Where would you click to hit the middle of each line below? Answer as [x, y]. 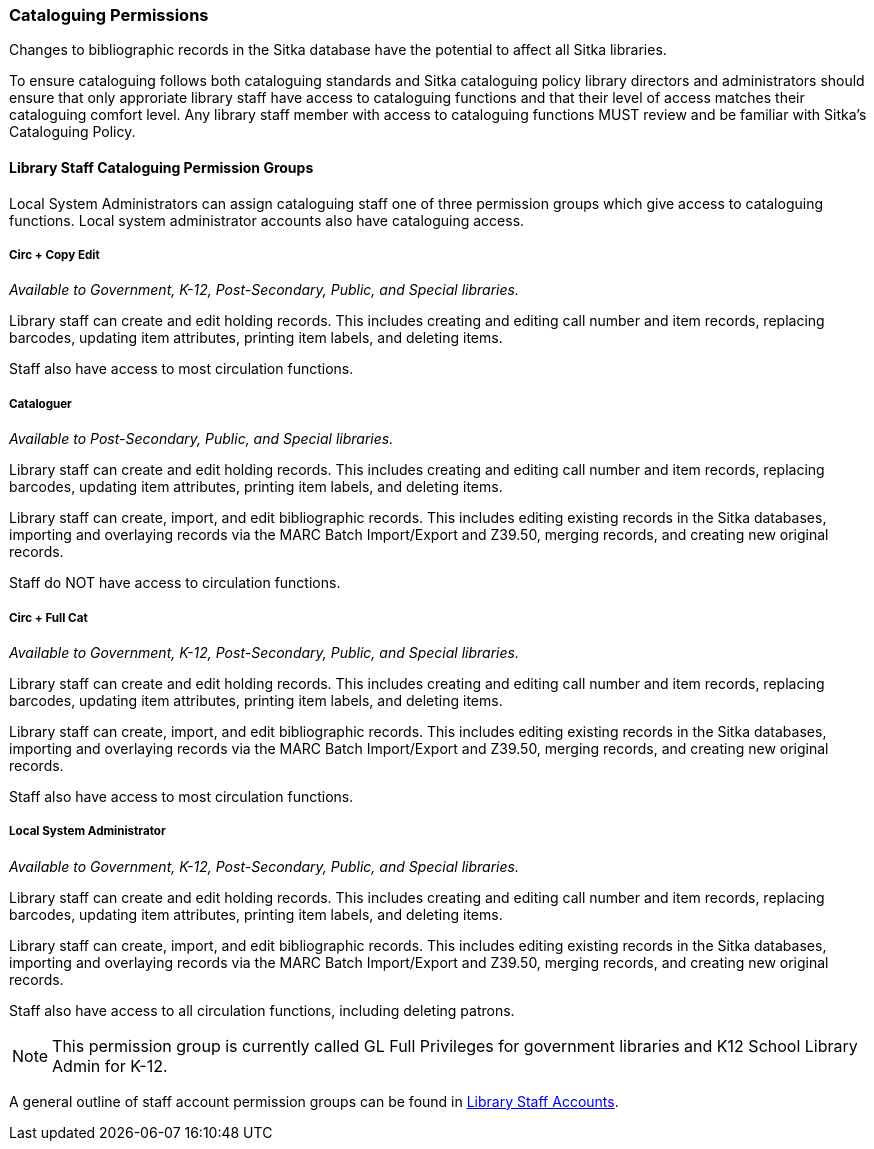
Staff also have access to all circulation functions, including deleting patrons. [262, 1010]
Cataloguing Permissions [109, 15]
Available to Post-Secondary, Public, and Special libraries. [201, 439]
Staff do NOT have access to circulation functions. [175, 583]
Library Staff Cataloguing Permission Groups [161, 167]
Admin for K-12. [110, 1065]
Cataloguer [40, 403]
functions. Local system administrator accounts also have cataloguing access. [267, 220]
